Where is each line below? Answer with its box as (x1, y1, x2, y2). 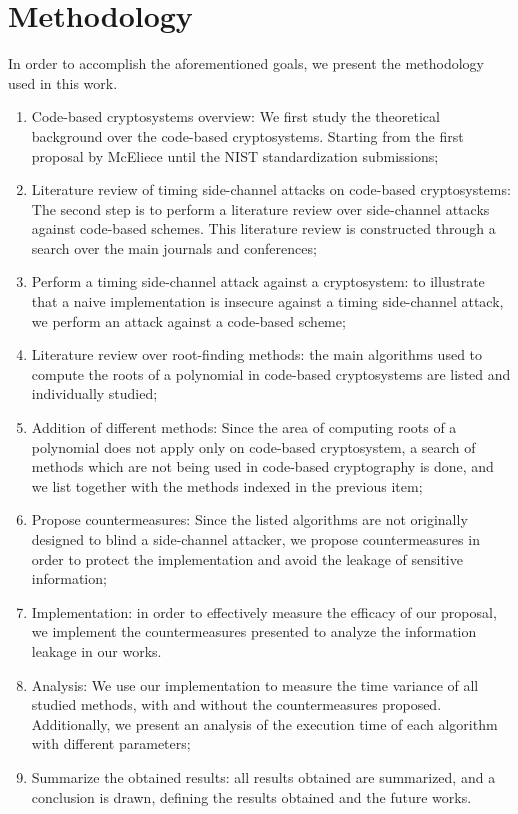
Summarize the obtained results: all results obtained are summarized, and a (31, 766, 496, 787)
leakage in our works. (31, 640, 162, 661)
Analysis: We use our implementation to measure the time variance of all (31, 674, 479, 695)
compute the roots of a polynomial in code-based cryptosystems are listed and (31, 363, 511, 384)
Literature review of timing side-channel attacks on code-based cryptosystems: (31, 179, 511, 200)
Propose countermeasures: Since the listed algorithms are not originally (31, 509, 468, 530)
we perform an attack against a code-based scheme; (31, 310, 346, 331)
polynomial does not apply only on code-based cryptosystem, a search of (31, 436, 476, 457)
